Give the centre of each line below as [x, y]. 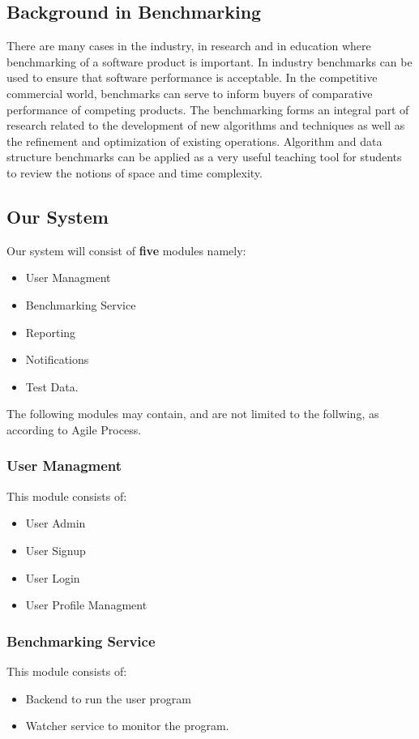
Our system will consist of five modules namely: [126, 250]
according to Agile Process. [74, 429]
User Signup [56, 550]
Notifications [57, 359]
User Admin [56, 523]
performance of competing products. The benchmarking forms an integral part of [208, 109]
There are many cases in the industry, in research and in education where [189, 46]
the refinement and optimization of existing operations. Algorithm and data [195, 141]
